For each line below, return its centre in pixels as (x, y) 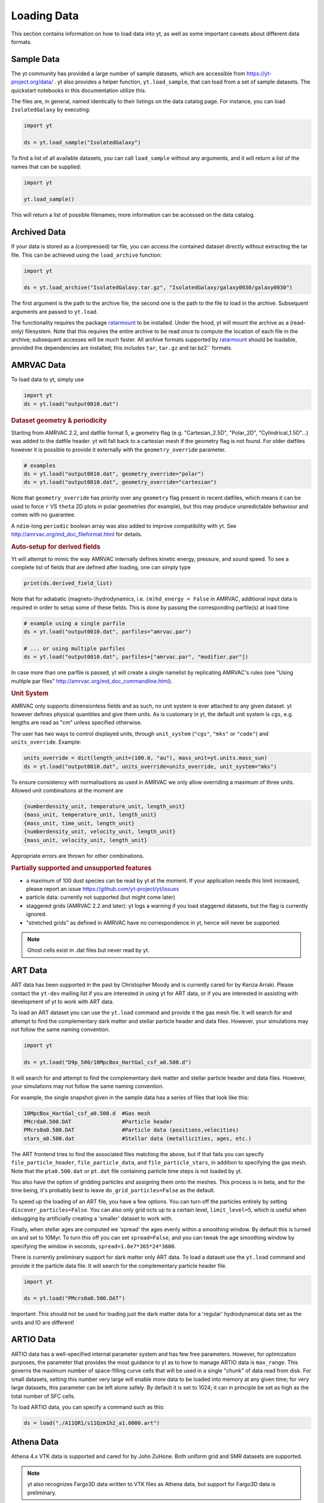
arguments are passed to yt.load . (55, 311)
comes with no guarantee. (43, 515)
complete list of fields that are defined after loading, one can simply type (101, 568)
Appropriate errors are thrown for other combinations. (78, 856)
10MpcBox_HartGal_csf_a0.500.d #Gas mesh (87, 1113)
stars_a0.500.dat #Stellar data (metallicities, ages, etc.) (138, 1138)
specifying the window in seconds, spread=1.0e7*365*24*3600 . (94, 1246)
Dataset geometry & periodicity (59, 420)
